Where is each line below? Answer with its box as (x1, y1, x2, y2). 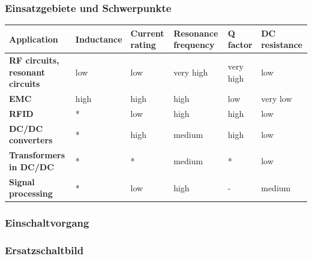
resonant (9, 65, 45, 78)
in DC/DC (9, 160, 54, 173)
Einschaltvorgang (5, 215, 89, 230)
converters (9, 134, 53, 146)
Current (130, 26, 164, 39)
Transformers (9, 149, 65, 161)
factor (227, 38, 253, 51)
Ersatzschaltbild (5, 243, 84, 258)
